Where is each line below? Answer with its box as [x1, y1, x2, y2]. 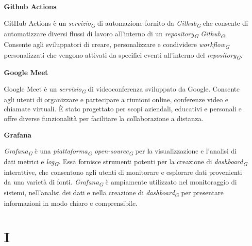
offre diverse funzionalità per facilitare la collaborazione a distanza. [4, 113, 203, 123]
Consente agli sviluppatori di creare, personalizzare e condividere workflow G [4, 39, 230, 50]
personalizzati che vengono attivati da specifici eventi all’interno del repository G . [4, 49, 243, 61]
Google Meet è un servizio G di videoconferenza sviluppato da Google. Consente [4, 83, 240, 95]
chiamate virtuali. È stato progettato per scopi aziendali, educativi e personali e [4, 104, 242, 114]
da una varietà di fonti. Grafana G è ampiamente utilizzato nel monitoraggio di [4, 177, 237, 188]
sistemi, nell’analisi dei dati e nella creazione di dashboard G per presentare [4, 187, 224, 199]
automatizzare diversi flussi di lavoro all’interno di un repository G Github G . [4, 28, 227, 40]
